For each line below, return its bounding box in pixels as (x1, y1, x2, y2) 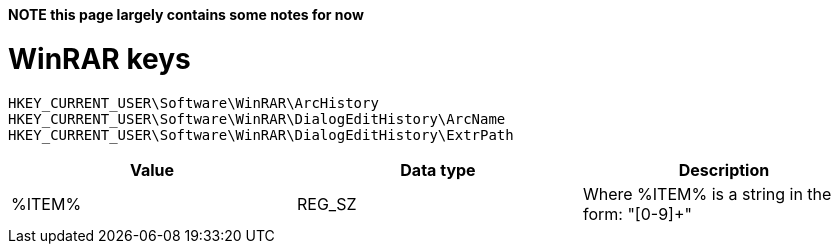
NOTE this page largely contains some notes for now (8, 6, 364, 23)
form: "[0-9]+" (582, 203, 692, 224)
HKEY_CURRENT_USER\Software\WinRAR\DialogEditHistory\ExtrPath (8, 126, 514, 143)
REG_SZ (296, 193, 357, 214)
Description (678, 159, 770, 180)
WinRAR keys (8, 41, 191, 76)
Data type (400, 159, 476, 180)
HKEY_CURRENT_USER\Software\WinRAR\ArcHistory (8, 94, 379, 111)
